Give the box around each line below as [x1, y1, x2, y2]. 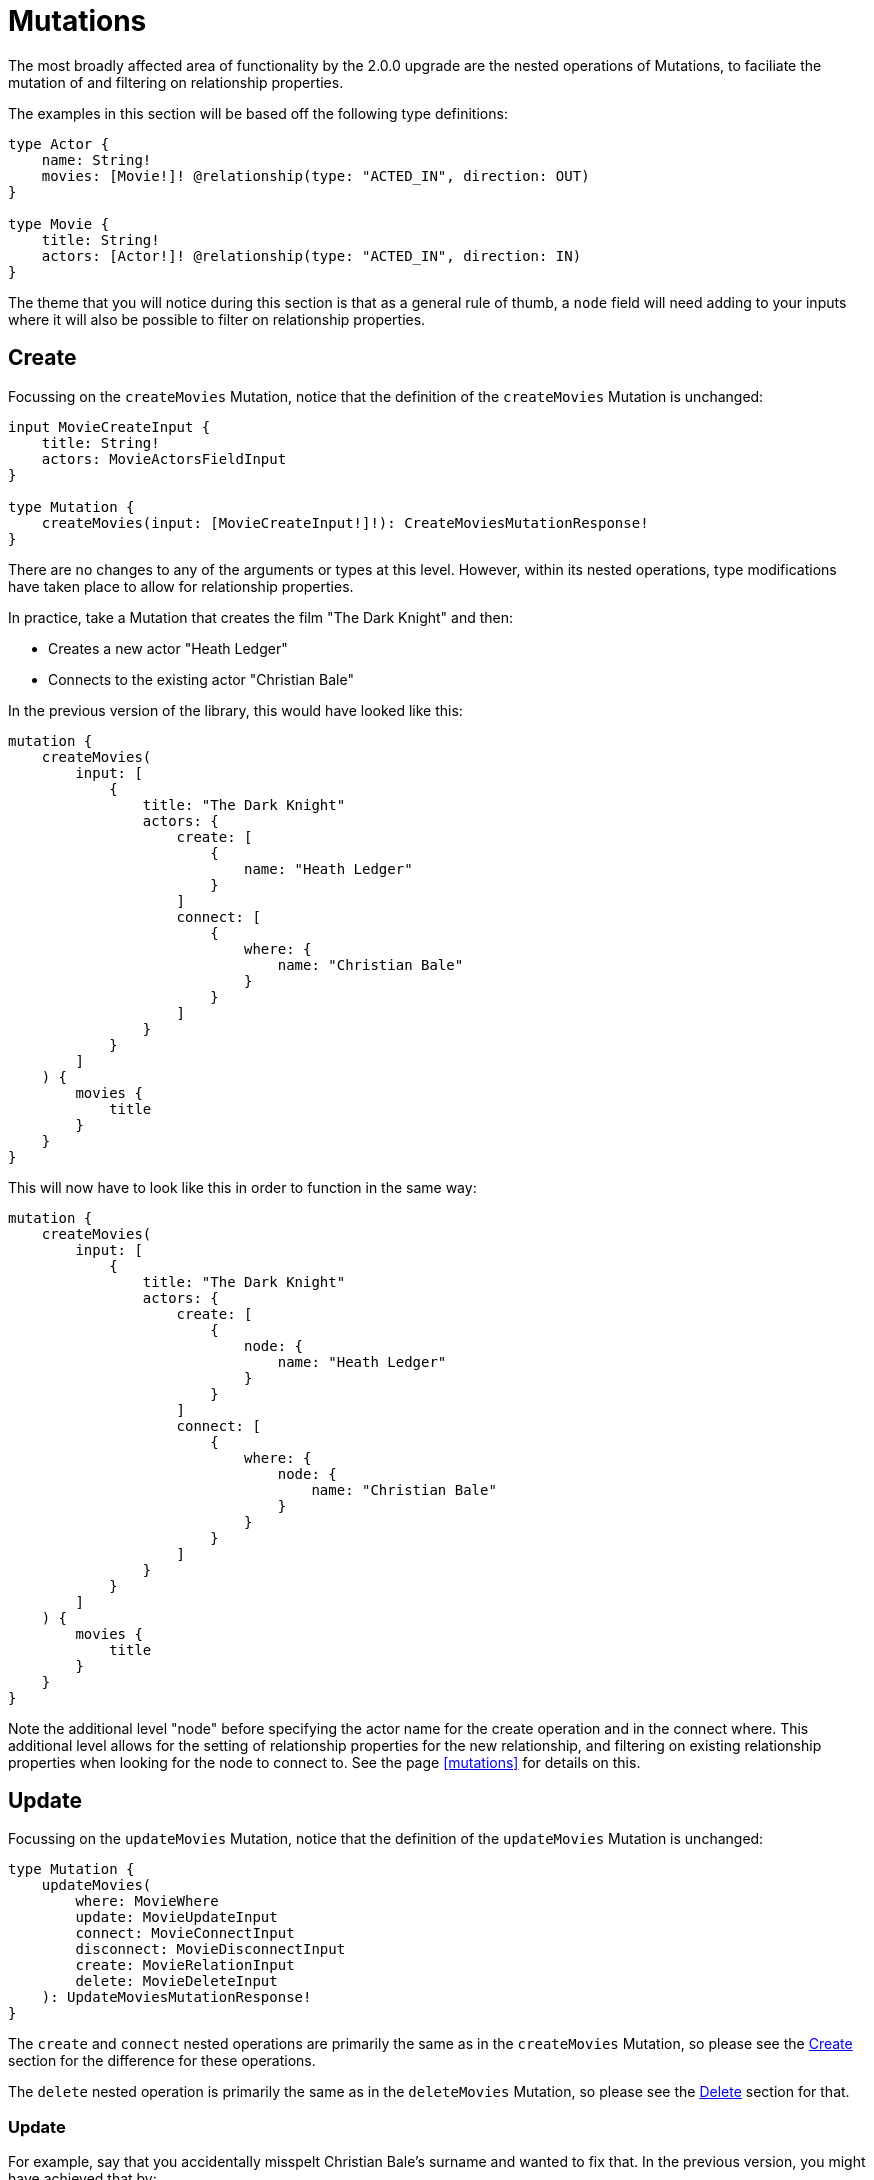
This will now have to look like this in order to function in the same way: [8, 1178, 477, 1196]
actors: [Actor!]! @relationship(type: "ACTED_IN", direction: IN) [41, 247, 582, 264]
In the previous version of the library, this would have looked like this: [8, 701, 463, 719]
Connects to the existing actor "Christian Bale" [48, 670, 354, 688]
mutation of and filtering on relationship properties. [8, 73, 344, 91]
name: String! [41, 151, 152, 168]
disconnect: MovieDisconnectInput [75, 1941, 346, 1958]
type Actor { [8, 135, 110, 152]
